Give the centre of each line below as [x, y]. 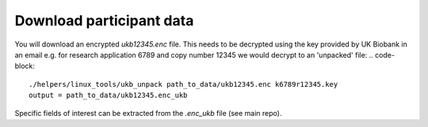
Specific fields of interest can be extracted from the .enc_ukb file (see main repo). [148, 113]
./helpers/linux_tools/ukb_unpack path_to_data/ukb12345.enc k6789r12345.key [183, 84]
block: [25, 66]
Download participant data [104, 21]
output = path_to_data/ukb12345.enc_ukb [108, 95]
